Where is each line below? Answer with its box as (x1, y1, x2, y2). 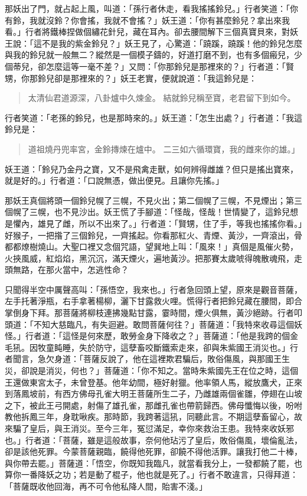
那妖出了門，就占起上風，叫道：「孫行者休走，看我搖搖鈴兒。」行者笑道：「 (5, 2, 290, 14)
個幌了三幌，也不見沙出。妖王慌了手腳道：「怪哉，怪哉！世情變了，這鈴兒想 (5, 205, 298, 218)
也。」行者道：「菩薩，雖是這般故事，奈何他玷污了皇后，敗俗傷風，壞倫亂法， (5, 433, 302, 446)
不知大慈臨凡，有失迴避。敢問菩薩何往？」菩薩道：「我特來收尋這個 (33, 318, 294, 330)
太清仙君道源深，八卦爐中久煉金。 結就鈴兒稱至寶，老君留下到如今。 (28, 92, 296, 104)
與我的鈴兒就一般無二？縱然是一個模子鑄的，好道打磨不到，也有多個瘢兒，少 (5, 48, 302, 61)
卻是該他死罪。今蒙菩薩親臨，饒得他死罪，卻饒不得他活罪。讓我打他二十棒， (5, 445, 302, 458)
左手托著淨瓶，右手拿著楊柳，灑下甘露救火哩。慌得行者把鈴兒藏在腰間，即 (5, 295, 294, 307)
